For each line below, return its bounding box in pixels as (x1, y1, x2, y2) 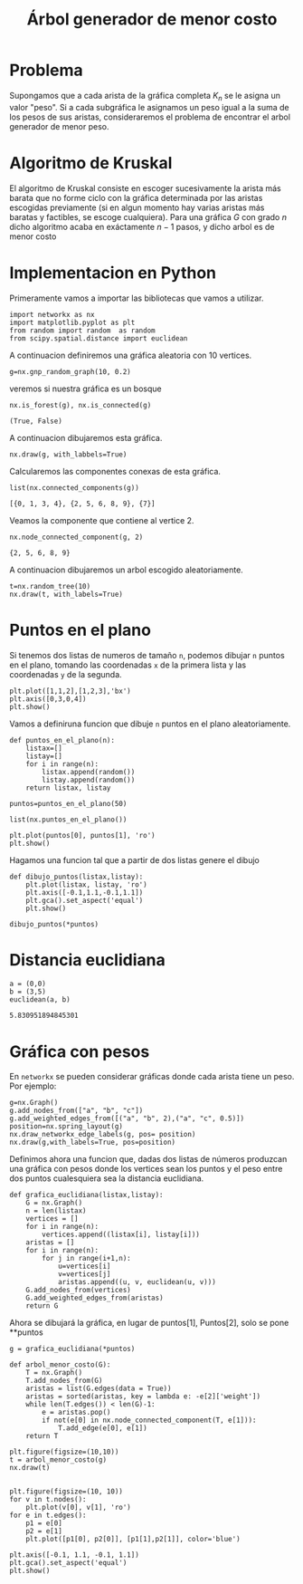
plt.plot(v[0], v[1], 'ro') (25, 1503, 131, 1512)
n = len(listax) (25, 1206, 88, 1215)
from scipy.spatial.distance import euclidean (9, 333, 188, 343)
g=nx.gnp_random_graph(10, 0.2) (9, 367, 131, 376)
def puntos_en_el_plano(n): (9, 735, 116, 744)
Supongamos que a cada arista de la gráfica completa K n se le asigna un (9, 90, 280, 103)
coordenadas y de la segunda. (9, 668, 122, 679)
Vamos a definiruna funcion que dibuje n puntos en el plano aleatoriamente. (9, 718, 291, 729)
